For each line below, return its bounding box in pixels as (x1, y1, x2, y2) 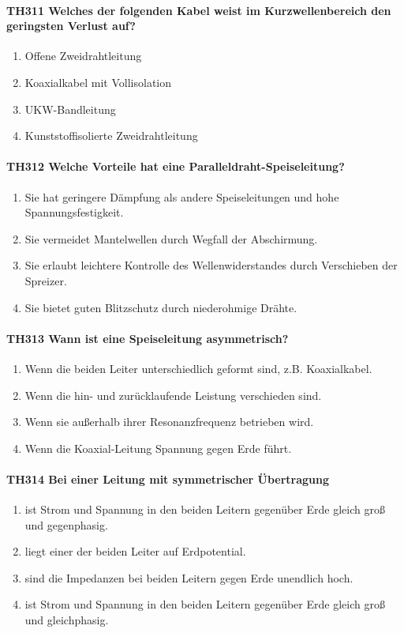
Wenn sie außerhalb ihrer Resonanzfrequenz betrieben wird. (24, 413, 314, 430)
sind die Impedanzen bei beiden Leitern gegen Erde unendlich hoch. (24, 569, 353, 586)
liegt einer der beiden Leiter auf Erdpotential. (24, 543, 246, 560)
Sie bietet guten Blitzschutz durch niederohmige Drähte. (24, 299, 297, 315)
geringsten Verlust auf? (6, 17, 136, 34)
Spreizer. (24, 272, 67, 288)
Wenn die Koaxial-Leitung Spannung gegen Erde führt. (24, 439, 292, 456)
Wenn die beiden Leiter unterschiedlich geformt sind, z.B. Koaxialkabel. (24, 360, 372, 376)
